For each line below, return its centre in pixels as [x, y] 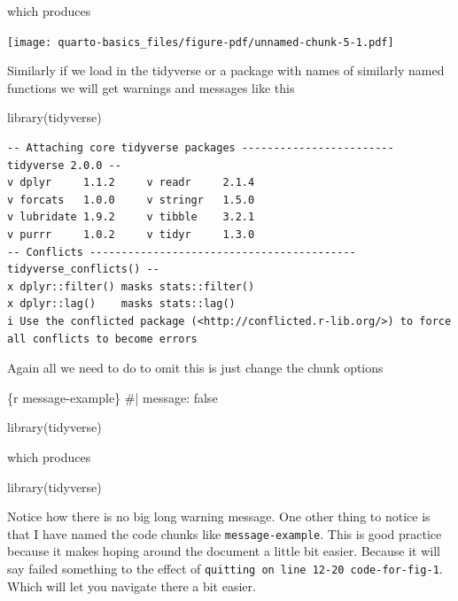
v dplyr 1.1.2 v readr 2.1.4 [131, 183]
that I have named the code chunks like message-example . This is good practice [225, 533]
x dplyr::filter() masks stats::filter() [131, 286]
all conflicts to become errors [102, 339]
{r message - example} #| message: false [113, 397]
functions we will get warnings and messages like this [151, 87]
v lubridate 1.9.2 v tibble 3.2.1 [131, 217]
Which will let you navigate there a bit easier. [132, 586]
